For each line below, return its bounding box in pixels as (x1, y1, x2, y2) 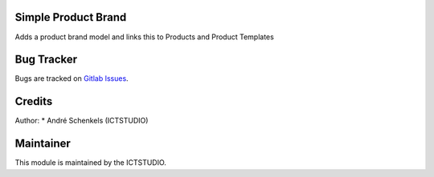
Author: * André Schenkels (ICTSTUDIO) (14, 116, 149, 126)
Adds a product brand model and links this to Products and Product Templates (14, 32, 275, 42)
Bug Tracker (14, 53, 78, 66)
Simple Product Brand (14, 10, 127, 24)
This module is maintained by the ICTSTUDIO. (14, 158, 166, 167)
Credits (14, 95, 53, 108)
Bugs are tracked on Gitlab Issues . (14, 74, 129, 83)
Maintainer (14, 137, 72, 151)
